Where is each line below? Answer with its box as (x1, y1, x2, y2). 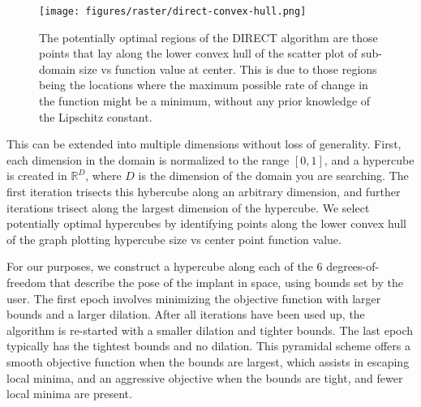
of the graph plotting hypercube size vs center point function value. (6, 230, 342, 247)
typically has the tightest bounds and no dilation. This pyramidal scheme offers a (6, 337, 410, 354)
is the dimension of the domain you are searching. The (138, 167, 409, 184)
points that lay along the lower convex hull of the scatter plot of (39, 45, 358, 62)
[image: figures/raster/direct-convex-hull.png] (39, 6, 307, 17)
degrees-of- (326, 258, 380, 275)
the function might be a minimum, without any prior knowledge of (39, 92, 371, 109)
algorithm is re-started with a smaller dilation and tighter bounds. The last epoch (6, 321, 414, 338)
